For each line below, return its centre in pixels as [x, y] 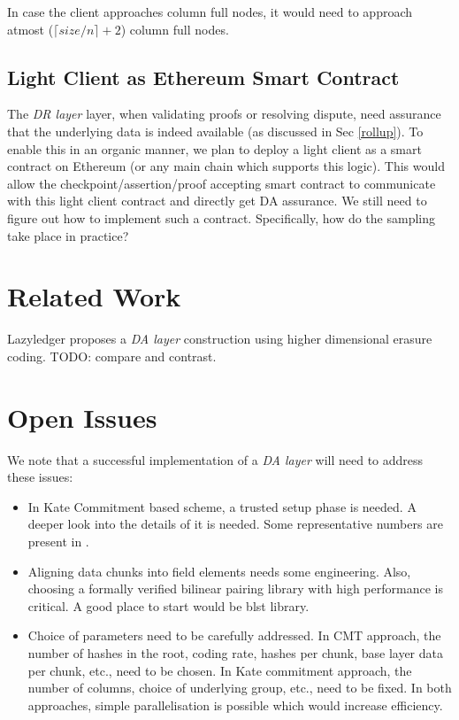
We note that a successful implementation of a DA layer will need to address [215, 459]
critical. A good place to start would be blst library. [168, 605]
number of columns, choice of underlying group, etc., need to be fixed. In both [240, 688]
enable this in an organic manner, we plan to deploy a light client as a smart [214, 148]
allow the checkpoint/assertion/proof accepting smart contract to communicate [222, 183]
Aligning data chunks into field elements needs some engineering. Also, [219, 571]
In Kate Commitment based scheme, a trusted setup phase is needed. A [222, 506]
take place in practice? [68, 235]
